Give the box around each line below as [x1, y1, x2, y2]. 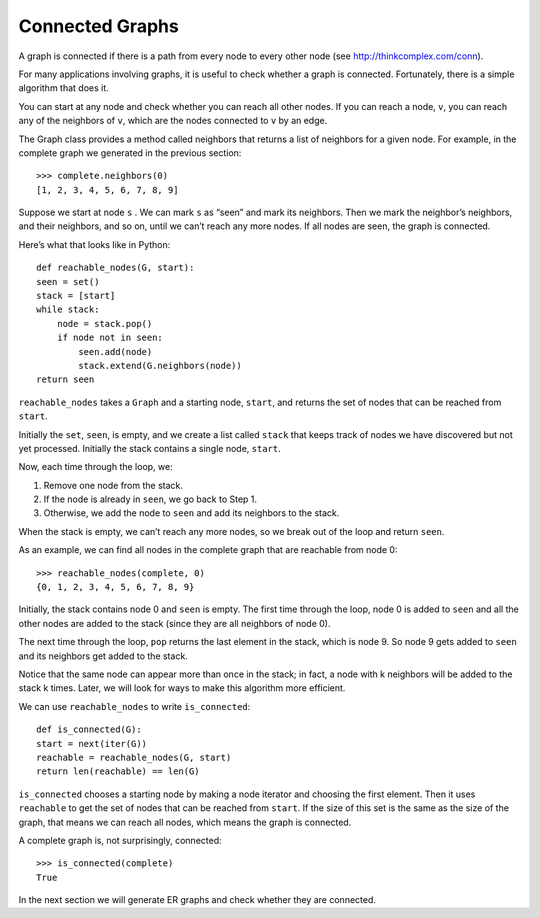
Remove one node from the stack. [43, 479, 184, 491]
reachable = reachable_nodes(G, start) [36, 751, 232, 763]
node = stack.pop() [56, 318, 153, 329]
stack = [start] [36, 290, 116, 302]
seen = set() [36, 276, 100, 287]
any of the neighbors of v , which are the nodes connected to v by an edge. [18, 115, 328, 127]
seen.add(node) [78, 346, 153, 357]
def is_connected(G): [36, 724, 142, 735]
